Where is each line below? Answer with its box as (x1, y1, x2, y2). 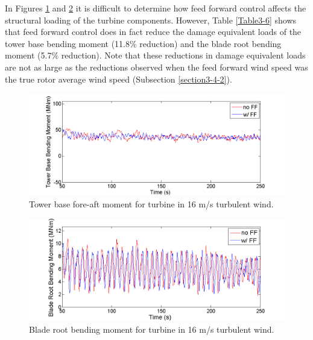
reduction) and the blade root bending (139, 37, 282, 49)
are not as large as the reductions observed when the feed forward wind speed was (5, 60, 308, 73)
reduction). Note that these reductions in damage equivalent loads (61, 49, 306, 61)
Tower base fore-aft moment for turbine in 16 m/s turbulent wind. (29, 198, 274, 210)
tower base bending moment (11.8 (5, 37, 130, 49)
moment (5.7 (5, 49, 52, 61)
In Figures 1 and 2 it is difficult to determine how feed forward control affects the (5, 2, 306, 14)
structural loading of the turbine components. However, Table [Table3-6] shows (5, 13, 297, 26)
